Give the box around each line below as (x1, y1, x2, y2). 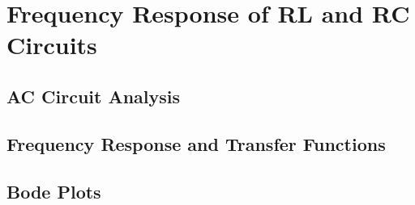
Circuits (6, 28, 97, 61)
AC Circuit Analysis (6, 83, 181, 108)
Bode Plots (6, 178, 101, 203)
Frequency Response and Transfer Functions (6, 131, 386, 156)
